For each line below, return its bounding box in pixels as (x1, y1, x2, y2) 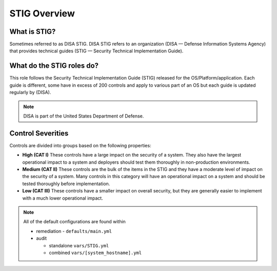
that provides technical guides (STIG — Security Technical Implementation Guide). (9, 48, 184, 54)
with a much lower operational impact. (22, 195, 104, 201)
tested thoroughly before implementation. (22, 180, 110, 187)
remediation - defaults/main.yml (36, 228, 112, 234)
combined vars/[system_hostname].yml (49, 249, 142, 256)
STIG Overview (9, 8, 75, 19)
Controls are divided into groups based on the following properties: (9, 142, 151, 148)
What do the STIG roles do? (9, 62, 99, 70)
